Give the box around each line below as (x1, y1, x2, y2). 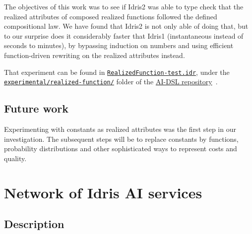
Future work (4, 101, 69, 116)
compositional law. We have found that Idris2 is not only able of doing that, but (4, 21, 249, 31)
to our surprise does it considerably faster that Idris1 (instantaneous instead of (4, 30, 244, 41)
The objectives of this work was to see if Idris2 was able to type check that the (4, 1, 244, 11)
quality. (4, 153, 27, 163)
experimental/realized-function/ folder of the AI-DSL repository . (4, 76, 218, 87)
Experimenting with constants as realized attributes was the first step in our (4, 124, 236, 134)
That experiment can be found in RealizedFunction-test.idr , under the (4, 66, 230, 77)
